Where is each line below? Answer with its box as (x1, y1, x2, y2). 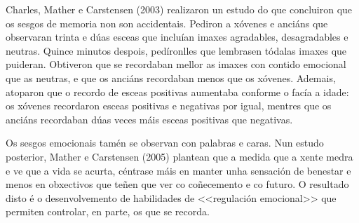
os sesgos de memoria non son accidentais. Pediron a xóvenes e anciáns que (6, 15, 328, 30)
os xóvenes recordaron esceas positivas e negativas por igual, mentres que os (6, 98, 332, 113)
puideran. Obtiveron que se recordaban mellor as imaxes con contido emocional (6, 57, 346, 72)
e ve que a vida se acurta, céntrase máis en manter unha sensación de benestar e (6, 163, 351, 177)
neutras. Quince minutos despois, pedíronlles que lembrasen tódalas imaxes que (6, 43, 347, 58)
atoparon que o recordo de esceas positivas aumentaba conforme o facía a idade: (6, 84, 349, 99)
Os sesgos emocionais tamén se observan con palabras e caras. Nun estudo (6, 135, 324, 150)
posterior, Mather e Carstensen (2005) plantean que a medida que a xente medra (6, 149, 353, 163)
